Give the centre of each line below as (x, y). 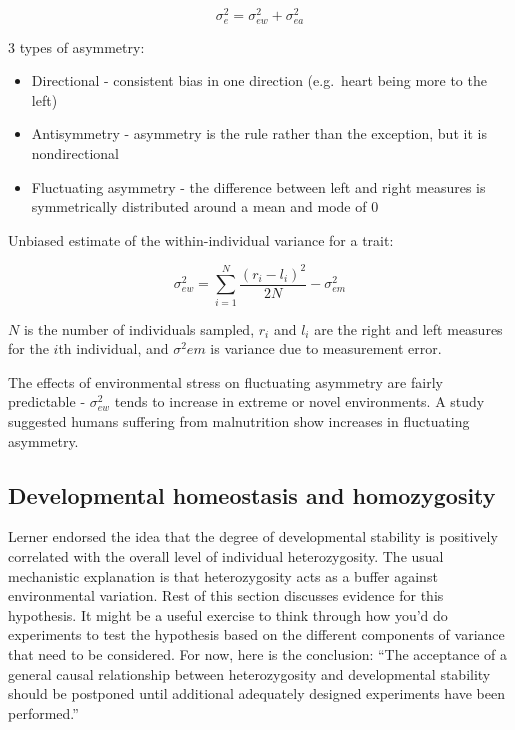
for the (28, 348)
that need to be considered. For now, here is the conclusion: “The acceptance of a (258, 653)
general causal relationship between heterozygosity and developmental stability (249, 673)
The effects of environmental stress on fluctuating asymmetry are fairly (225, 381)
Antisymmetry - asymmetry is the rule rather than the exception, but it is (259, 133)
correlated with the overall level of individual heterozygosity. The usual (226, 555)
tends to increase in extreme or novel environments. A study (299, 401)
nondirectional (75, 152)
